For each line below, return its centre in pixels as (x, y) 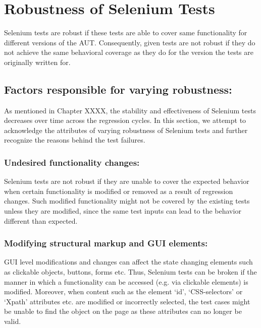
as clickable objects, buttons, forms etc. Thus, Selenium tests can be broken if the (130, 272)
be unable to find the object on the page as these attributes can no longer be (123, 311)
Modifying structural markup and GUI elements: (106, 243)
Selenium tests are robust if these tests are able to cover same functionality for (126, 32)
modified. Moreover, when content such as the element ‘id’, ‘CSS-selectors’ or (123, 291)
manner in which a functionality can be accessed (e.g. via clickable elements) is (126, 281)
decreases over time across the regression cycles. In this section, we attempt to (125, 120)
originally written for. (37, 62)
